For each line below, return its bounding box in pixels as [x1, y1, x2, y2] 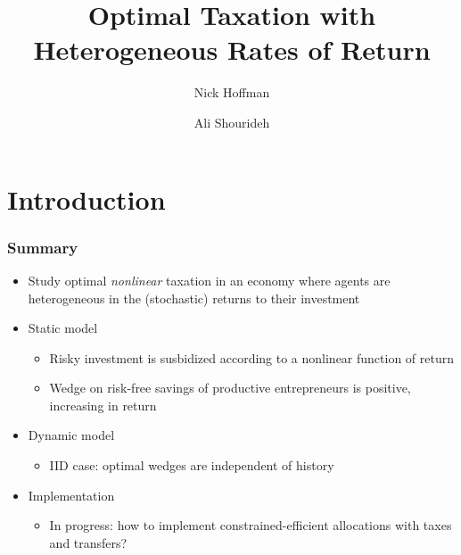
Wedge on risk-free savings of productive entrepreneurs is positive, [49, 378, 411, 397]
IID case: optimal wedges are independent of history [49, 456, 334, 475]
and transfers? [49, 533, 128, 551]
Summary [7, 236, 78, 258]
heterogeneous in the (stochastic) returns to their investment [28, 288, 360, 307]
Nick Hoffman [193, 83, 270, 102]
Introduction [7, 180, 166, 217]
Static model [28, 319, 98, 337]
